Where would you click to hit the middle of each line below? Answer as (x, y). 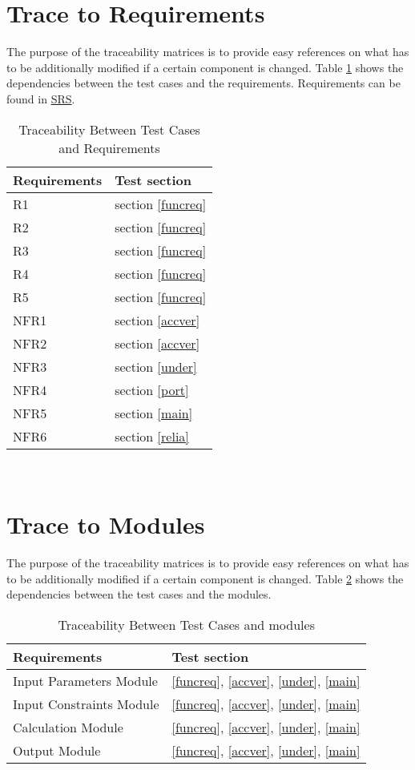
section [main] (154, 413)
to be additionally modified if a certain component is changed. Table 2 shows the (205, 578)
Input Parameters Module (85, 681)
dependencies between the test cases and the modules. (139, 594)
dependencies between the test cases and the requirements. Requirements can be (203, 83)
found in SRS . (41, 98)
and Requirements (109, 147)
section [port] (152, 389)
